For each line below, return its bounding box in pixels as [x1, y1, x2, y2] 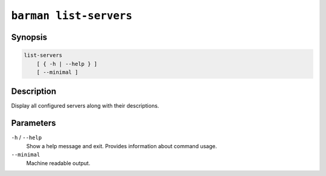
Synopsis [11, 32, 48, 42]
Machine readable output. [26, 159, 91, 166]
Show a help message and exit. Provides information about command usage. [26, 142, 217, 149]
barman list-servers [11, 9, 133, 22]
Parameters [11, 118, 56, 128]
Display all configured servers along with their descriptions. [11, 102, 159, 109]
